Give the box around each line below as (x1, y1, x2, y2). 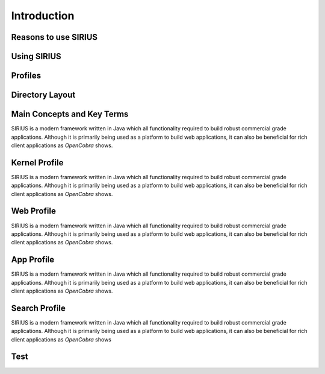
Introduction (11, 9, 75, 22)
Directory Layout (11, 90, 76, 100)
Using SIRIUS (11, 51, 61, 62)
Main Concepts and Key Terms (11, 109, 129, 119)
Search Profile (11, 303, 66, 313)
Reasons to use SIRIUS (11, 32, 98, 42)
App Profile (11, 255, 55, 265)
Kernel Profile (11, 157, 64, 168)
